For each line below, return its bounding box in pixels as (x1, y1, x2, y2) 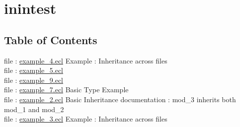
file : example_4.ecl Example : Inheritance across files (4, 55, 167, 65)
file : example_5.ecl (4, 65, 63, 75)
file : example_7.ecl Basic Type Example (4, 84, 129, 95)
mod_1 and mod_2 (4, 104, 64, 114)
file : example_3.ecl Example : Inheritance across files (4, 114, 167, 124)
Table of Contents (4, 32, 97, 47)
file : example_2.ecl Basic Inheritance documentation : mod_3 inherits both (4, 94, 236, 104)
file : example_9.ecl (4, 74, 63, 85)
